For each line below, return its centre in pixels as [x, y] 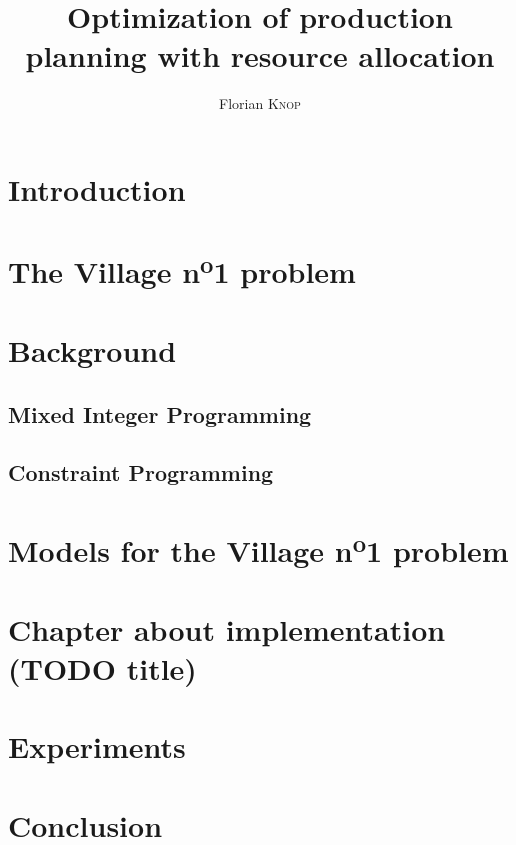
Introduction [97, 188]
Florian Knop [260, 103]
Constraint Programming [141, 472]
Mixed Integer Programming [160, 413]
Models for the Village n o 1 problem [258, 548]
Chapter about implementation [227, 628]
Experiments [97, 746]
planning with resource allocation [260, 55]
